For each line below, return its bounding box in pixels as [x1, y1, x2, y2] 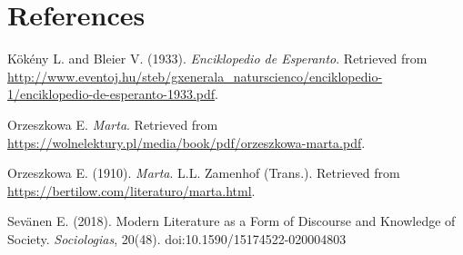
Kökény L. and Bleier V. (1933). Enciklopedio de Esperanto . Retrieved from [7, 49, 428, 68]
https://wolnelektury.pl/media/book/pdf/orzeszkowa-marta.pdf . [7, 132, 366, 152]
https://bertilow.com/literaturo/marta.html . [7, 181, 256, 200]
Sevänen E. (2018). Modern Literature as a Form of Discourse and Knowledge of [7, 211, 456, 230]
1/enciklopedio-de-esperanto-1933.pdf [7, 84, 216, 103]
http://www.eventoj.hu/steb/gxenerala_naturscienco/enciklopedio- [7, 66, 383, 85]
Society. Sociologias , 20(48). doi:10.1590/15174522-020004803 [7, 229, 347, 248]
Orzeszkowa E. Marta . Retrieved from [7, 114, 218, 133]
